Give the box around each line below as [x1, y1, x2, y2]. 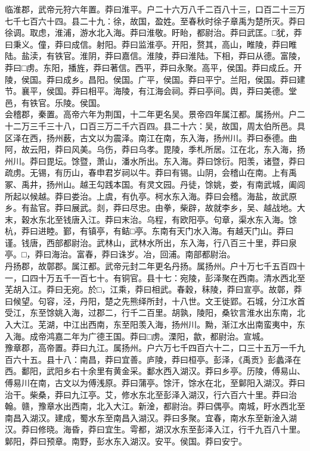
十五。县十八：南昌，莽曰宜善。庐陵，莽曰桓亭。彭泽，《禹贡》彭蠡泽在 [21, 353, 301, 365]
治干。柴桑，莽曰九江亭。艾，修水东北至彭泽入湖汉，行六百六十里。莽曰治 [5, 388, 297, 400]
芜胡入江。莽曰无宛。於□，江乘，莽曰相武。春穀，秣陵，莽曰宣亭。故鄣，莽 [5, 283, 302, 296]
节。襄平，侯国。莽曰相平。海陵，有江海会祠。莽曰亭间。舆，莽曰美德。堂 [5, 85, 297, 97]
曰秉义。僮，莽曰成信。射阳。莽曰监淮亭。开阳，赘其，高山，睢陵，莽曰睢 [5, 38, 297, 50]
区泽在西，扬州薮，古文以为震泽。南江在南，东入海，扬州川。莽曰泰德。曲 [5, 131, 297, 144]
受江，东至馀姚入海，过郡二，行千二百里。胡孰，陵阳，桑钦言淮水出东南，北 [5, 306, 305, 319]
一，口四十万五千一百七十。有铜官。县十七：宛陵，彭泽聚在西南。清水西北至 [5, 271, 305, 284]
